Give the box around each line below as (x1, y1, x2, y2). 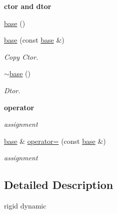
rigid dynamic (4, 200, 46, 211)
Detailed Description (4, 177, 113, 192)
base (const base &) (4, 35, 64, 45)
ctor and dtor (4, 1, 51, 11)
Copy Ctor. (4, 51, 38, 62)
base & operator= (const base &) (4, 135, 106, 146)
